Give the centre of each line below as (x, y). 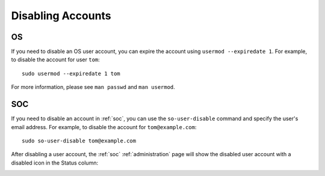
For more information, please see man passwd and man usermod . (93, 87)
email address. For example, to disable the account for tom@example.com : (104, 127)
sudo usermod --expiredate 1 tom (71, 73)
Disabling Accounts (61, 16)
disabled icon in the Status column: (55, 163)
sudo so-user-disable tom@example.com (79, 141)
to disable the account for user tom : (56, 59)
